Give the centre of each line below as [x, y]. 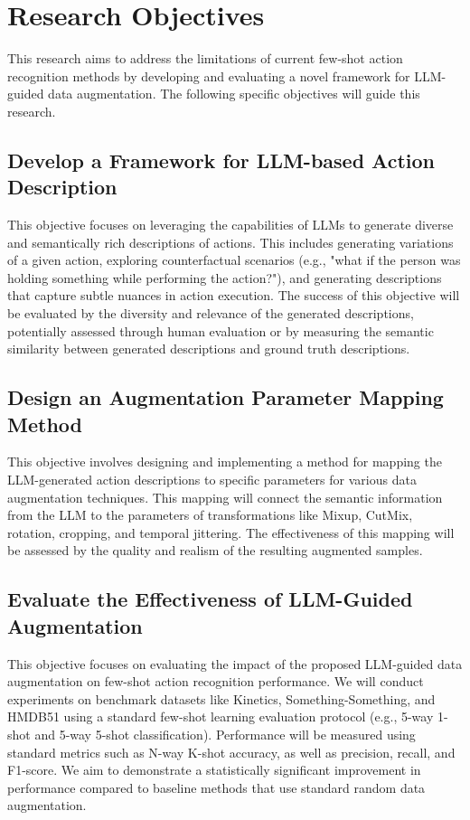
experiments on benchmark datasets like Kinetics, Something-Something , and [221, 698]
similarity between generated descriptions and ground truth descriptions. [209, 349]
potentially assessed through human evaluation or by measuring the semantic [221, 330]
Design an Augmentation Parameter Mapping [226, 397]
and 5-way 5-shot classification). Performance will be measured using [225, 734]
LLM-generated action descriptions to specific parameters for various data [212, 480]
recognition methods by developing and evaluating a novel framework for [209, 75]
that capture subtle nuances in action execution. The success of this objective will [234, 295]
